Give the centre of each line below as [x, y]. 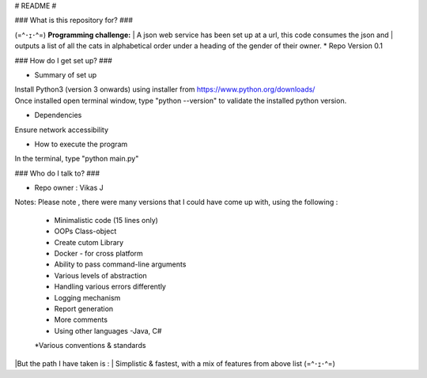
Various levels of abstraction [101, 275]
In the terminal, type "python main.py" [77, 159]
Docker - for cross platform [99, 254]
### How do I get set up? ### [63, 60]
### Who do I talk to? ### [57, 173]
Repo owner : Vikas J [69, 188]
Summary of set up [66, 74]
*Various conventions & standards [90, 346]
